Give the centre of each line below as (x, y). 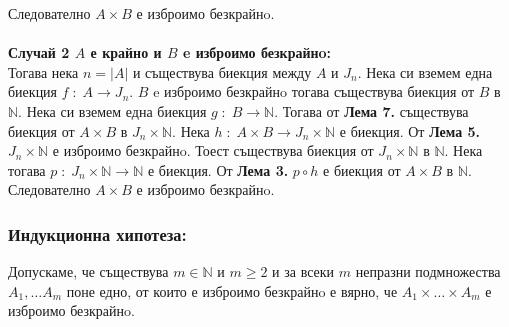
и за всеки (303, 271)
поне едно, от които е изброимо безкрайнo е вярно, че (232, 290)
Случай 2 (39, 52)
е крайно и (126, 52)
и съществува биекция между (222, 71)
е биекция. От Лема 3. (218, 169)
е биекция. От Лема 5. (410, 130)
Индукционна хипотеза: (97, 233)
